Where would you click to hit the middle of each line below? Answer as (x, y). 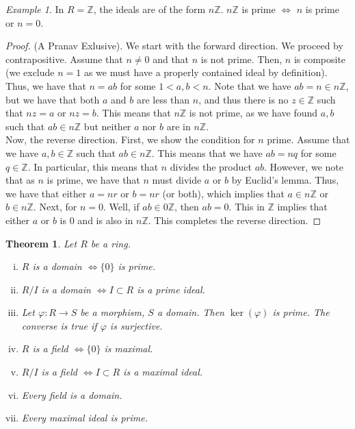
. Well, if (121, 207)
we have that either (46, 193)
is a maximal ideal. (163, 372)
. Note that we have (250, 85)
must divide (177, 180)
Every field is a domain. (72, 394)
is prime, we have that (93, 180)
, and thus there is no (244, 99)
